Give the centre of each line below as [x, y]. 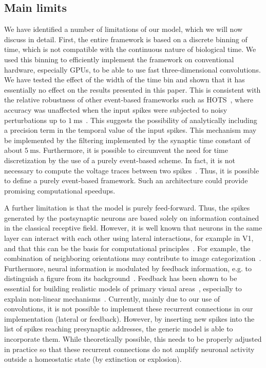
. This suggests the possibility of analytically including [172, 120]
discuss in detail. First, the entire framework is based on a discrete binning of [126, 39]
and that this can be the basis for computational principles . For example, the [127, 248]
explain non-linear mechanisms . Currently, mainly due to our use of [112, 298]
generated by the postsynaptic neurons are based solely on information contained [132, 217]
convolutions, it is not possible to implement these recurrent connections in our [129, 309]
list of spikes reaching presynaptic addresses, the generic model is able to [119, 329]
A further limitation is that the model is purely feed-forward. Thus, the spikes [127, 208]
